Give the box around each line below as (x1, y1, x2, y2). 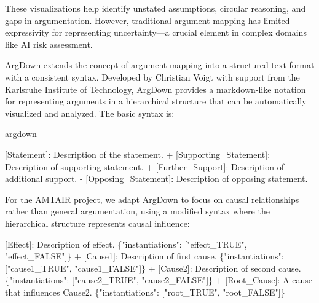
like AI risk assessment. (5, 37, 93, 50)
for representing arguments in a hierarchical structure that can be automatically (5, 95, 307, 108)
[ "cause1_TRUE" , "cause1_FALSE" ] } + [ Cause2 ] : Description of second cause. (5, 261, 301, 274)
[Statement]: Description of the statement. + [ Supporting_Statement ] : (5, 148, 270, 160)
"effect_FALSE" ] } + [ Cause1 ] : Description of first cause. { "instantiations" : (5, 250, 284, 262)
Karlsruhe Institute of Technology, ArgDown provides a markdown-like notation (5, 82, 306, 95)
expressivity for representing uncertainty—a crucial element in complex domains (5, 26, 307, 39)
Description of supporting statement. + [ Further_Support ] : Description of (5, 160, 284, 173)
